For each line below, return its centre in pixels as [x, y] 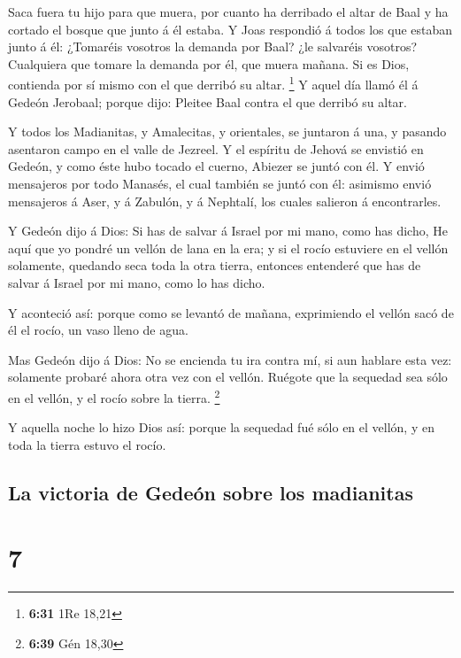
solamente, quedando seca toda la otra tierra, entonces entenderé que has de [215, 265]
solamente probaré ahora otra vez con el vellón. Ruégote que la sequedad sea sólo [228, 377]
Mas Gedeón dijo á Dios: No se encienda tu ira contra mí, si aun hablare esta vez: [230, 359]
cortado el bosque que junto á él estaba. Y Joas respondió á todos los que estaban [230, 29]
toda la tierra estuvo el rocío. [87, 444]
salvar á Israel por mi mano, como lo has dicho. [137, 282]
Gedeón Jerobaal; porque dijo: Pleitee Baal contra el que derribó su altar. [207, 101]
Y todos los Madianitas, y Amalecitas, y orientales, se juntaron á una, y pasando [227, 132]
